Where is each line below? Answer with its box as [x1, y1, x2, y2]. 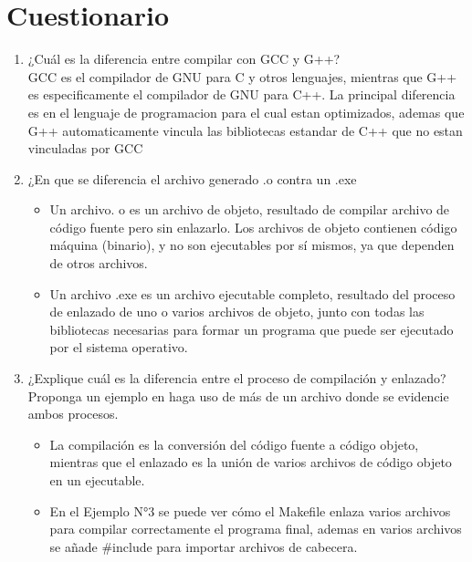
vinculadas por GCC [27, 139, 143, 158]
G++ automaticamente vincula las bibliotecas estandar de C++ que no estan [27, 120, 463, 140]
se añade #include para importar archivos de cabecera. [49, 536, 358, 556]
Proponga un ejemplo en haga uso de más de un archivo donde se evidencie [27, 386, 449, 405]
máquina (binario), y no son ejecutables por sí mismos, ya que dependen [49, 235, 455, 255]
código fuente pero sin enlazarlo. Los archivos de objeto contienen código [49, 217, 457, 236]
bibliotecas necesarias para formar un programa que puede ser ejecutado [49, 319, 454, 338]
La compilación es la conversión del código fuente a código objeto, [49, 434, 419, 453]
